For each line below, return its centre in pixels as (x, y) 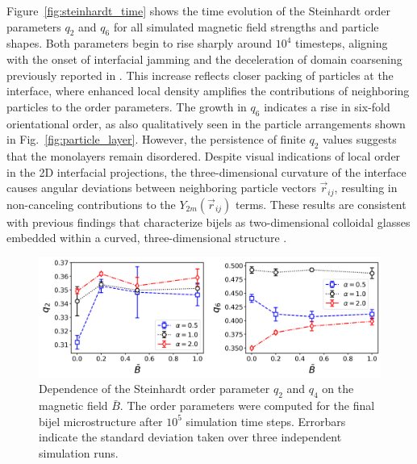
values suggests (360, 139)
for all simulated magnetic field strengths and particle (246, 26)
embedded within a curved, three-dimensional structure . (147, 238)
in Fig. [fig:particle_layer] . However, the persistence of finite (156, 139)
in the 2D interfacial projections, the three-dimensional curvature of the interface (206, 171)
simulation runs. (79, 453)
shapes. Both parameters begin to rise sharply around (140, 43)
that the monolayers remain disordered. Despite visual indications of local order (204, 155)
